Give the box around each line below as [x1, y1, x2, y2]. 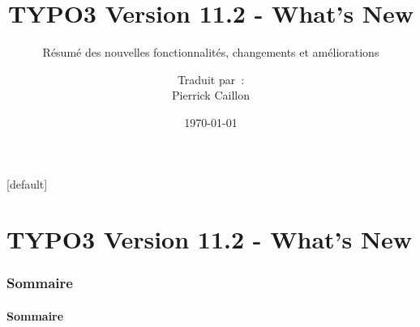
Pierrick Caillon [172, 87, 250, 104]
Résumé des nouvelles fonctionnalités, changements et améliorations [42, 44, 379, 61]
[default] [6, 175, 48, 192]
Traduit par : [177, 70, 245, 87]
